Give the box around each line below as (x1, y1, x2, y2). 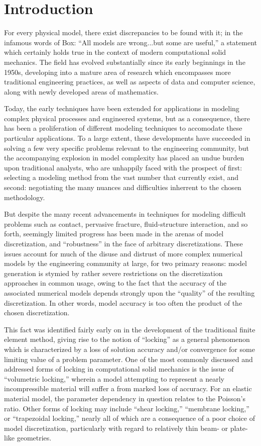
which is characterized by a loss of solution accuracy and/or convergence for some (4, 343, 255, 354)
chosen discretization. (4, 307, 70, 318)
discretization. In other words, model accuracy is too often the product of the (4, 297, 242, 308)
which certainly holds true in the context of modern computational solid (4, 47, 226, 57)
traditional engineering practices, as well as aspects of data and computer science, (4, 76, 255, 87)
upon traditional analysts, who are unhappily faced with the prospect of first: (4, 162, 242, 172)
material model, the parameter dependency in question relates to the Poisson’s (4, 393, 245, 403)
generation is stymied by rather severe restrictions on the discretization (4, 267, 223, 278)
